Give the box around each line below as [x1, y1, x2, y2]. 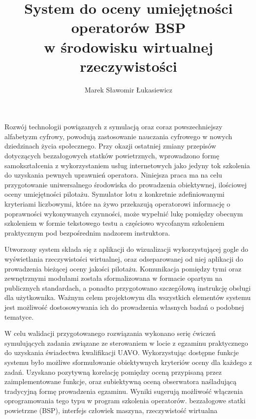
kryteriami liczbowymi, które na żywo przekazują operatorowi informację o [4, 199, 230, 209]
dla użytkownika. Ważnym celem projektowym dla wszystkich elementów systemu [4, 292, 251, 302]
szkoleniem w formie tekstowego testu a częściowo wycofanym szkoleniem [4, 218, 224, 228]
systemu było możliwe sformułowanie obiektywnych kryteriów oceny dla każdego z [4, 357, 252, 367]
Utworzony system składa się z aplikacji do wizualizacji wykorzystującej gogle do [4, 244, 249, 254]
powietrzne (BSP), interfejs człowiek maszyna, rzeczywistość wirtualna [4, 405, 218, 415]
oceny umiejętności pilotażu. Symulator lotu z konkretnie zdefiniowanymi [4, 189, 225, 199]
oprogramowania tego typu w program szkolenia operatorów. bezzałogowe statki [4, 395, 246, 406]
